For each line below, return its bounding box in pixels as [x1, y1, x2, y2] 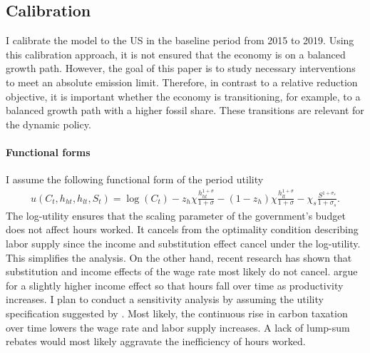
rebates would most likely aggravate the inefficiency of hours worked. [6, 334, 306, 349]
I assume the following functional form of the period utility [6, 172, 264, 187]
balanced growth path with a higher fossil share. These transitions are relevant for [6, 103, 364, 118]
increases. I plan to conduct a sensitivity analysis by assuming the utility [6, 292, 324, 307]
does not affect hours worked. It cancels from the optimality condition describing [6, 222, 359, 237]
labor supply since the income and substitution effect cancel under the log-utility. [6, 236, 361, 251]
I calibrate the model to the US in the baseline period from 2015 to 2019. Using [6, 33, 354, 48]
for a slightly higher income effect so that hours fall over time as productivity [6, 277, 344, 292]
